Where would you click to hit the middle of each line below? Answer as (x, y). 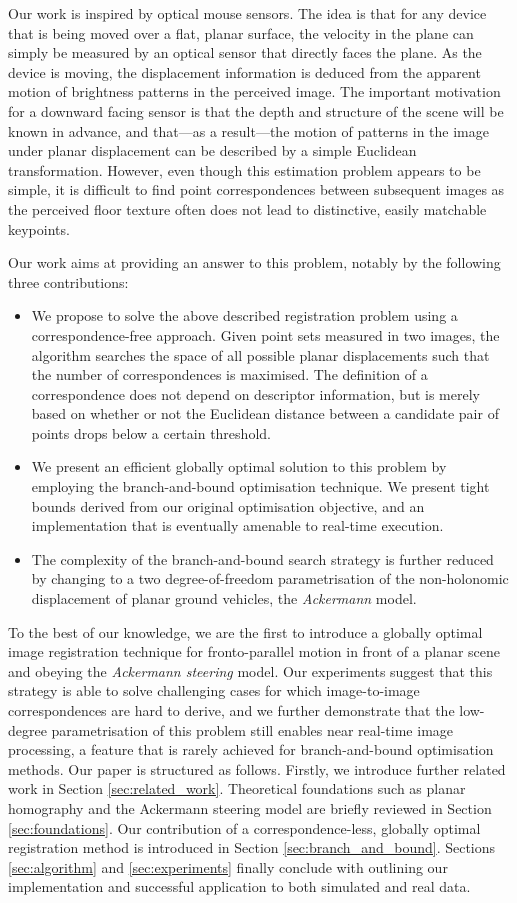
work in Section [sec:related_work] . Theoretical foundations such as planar (237, 788)
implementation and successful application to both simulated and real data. (239, 886)
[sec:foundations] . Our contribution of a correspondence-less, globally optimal (244, 827)
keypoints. (39, 228)
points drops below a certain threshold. (151, 432)
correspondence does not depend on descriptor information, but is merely (255, 393)
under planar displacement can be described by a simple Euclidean (212, 150)
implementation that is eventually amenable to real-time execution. (237, 525)
